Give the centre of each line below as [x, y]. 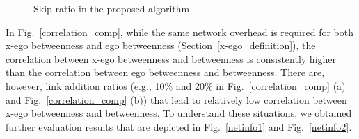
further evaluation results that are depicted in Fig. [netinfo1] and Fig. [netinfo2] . [179, 126]
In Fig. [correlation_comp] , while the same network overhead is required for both [179, 31]
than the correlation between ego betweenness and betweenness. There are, [165, 72]
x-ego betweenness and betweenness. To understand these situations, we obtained [179, 113]
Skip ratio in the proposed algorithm [112, 8]
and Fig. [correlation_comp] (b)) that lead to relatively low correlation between [176, 99]
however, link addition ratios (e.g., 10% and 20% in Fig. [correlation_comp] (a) [176, 85]
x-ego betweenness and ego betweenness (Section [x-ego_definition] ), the [161, 45]
